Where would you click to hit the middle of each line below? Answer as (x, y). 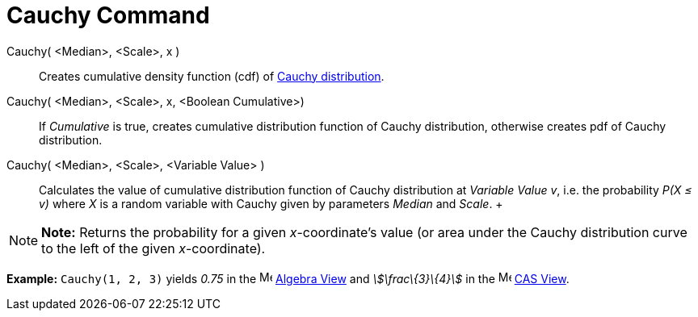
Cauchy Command (108, 15)
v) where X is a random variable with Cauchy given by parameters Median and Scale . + (271, 203)
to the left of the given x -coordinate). (153, 248)
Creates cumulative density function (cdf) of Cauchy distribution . (212, 76)
